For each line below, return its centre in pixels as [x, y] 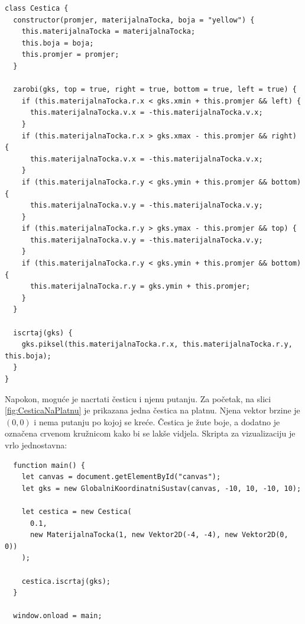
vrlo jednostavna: [36, 444]
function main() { [49, 465]
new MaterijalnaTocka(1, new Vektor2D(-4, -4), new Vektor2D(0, [159, 535]
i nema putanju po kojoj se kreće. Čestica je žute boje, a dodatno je [157, 421]
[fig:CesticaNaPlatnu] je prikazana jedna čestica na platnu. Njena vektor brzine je [152, 410]
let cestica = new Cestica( [77, 511]
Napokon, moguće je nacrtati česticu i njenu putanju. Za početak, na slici [138, 398]
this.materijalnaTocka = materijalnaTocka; [108, 32]
